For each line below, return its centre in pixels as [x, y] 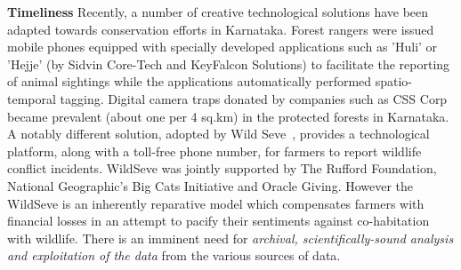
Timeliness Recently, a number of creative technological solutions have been [218, 12]
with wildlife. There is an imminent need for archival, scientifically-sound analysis [230, 238]
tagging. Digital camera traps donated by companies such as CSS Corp [254, 98]
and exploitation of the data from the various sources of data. [174, 255]
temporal [32, 98]
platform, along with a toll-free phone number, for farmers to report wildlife [214, 151]
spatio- [394, 81]
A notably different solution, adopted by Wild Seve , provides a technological [218, 134]
